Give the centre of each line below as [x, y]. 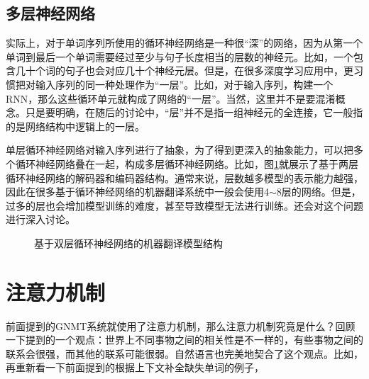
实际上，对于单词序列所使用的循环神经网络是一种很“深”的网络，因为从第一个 [184, 43]
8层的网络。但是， [319, 192]
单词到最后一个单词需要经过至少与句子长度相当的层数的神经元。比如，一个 [180, 56]
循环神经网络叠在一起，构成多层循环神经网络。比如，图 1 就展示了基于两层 [187, 163]
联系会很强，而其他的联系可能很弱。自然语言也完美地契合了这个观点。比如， [184, 353]
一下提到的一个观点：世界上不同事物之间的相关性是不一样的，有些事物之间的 [184, 340]
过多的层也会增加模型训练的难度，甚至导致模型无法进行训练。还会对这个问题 [184, 205]
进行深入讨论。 [40, 219]
